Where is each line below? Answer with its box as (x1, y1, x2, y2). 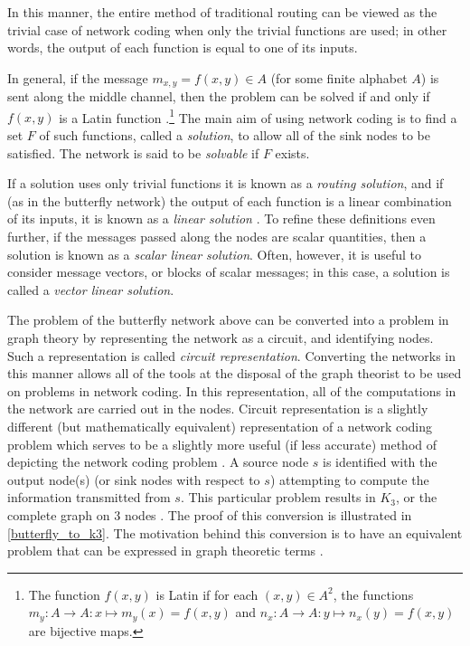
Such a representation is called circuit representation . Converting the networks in (7, 346, 456, 365)
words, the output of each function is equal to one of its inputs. (7, 38, 358, 57)
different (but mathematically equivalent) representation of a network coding (7, 416, 433, 435)
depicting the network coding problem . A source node (7, 452, 309, 471)
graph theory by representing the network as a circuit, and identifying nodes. (7, 328, 434, 347)
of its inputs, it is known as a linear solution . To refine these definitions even (7, 209, 436, 228)
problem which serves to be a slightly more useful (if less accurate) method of (7, 434, 437, 453)
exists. (275, 143, 310, 162)
